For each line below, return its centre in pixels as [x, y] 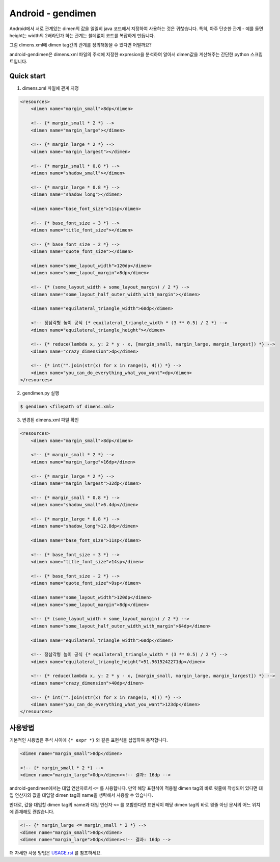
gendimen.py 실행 [41, 393]
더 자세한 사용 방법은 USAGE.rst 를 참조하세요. [55, 853]
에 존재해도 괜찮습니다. [32, 812]
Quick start [27, 76]
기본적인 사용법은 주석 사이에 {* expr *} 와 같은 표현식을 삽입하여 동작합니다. [89, 740]
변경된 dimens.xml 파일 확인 [50, 420]
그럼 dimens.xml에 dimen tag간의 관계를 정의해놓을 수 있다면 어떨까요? [81, 45]
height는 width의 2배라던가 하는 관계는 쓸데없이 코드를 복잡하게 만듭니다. [82, 35]
